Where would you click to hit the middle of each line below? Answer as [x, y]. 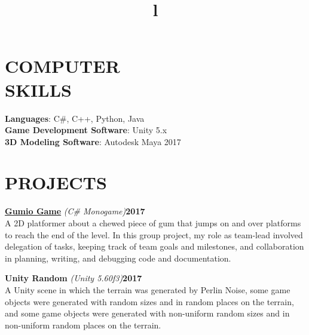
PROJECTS [56, 182]
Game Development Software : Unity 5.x [86, 130]
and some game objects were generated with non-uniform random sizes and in [147, 313]
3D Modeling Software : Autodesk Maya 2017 [93, 141]
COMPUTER [62, 66]
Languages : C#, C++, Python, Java [75, 118]
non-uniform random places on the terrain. [83, 325]
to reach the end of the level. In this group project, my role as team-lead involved [154, 234]
